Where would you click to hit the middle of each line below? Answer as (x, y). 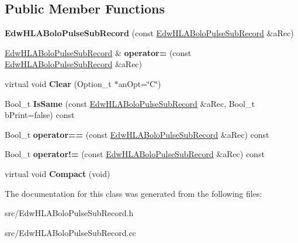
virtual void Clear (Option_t (58, 83)
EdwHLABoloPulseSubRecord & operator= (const (98, 52)
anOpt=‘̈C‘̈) (140, 83)
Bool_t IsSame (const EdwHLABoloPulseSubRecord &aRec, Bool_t (130, 103)
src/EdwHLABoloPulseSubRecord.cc (70, 232)
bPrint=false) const (40, 115)
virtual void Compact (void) (58, 173)
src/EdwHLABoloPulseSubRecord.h (69, 213)
